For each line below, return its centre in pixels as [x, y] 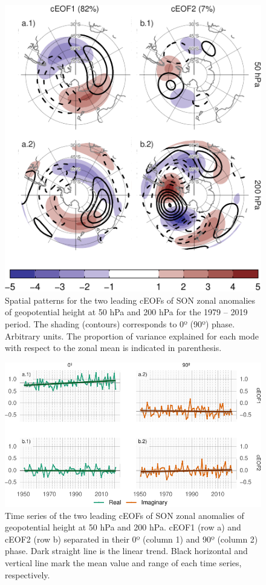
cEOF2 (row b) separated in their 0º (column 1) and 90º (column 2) [131, 539]
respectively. [28, 574]
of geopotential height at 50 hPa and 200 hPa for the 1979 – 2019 [126, 312]
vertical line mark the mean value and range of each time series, [123, 562]
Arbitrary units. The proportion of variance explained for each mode [132, 336]
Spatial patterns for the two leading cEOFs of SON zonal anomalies [130, 300]
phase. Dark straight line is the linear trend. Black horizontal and [126, 551]
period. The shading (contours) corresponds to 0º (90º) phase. [120, 324]
